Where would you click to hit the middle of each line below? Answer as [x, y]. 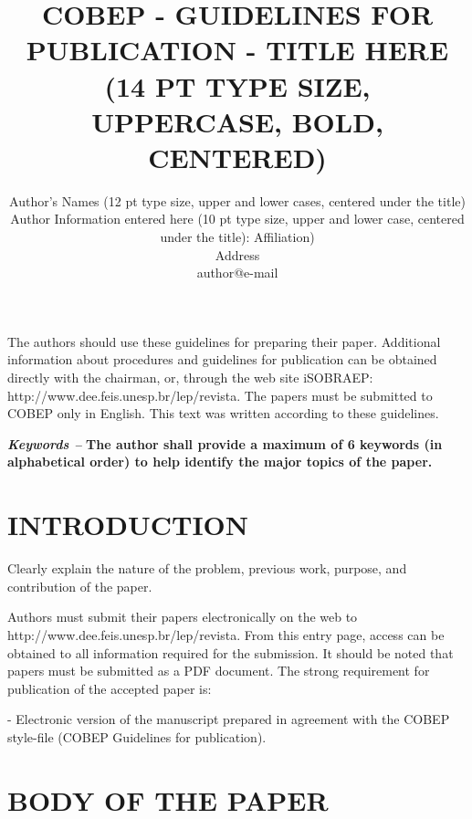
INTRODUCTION [128, 525]
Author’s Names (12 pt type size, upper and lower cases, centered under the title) [237, 200]
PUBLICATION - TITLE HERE [237, 50]
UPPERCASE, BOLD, [237, 121]
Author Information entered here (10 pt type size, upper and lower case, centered [237, 219]
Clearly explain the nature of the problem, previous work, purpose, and [207, 568]
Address [237, 254]
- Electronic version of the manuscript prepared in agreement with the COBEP [229, 719]
